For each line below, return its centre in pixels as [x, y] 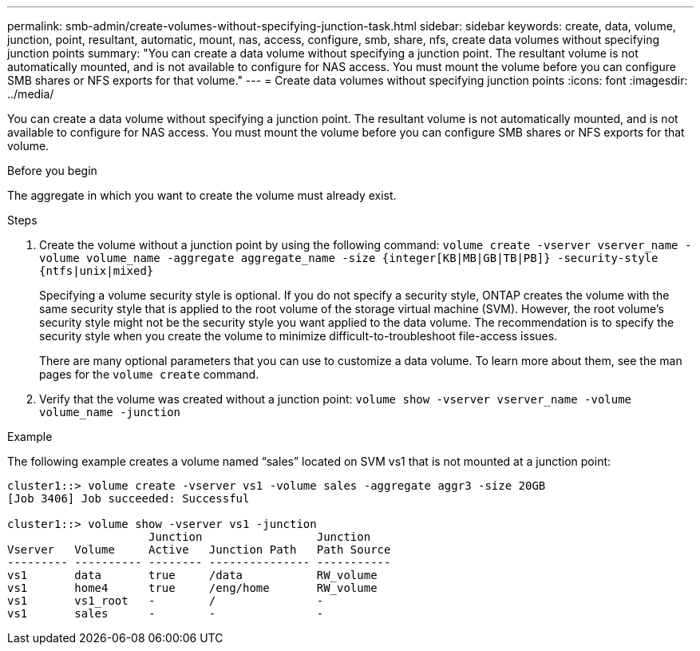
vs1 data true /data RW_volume [192, 575]
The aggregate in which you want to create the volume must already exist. [202, 195]
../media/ [31, 94]
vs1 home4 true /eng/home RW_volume [192, 588]
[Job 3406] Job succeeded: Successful [129, 498]
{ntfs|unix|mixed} [97, 271]
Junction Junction [260, 537]
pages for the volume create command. [149, 374]
